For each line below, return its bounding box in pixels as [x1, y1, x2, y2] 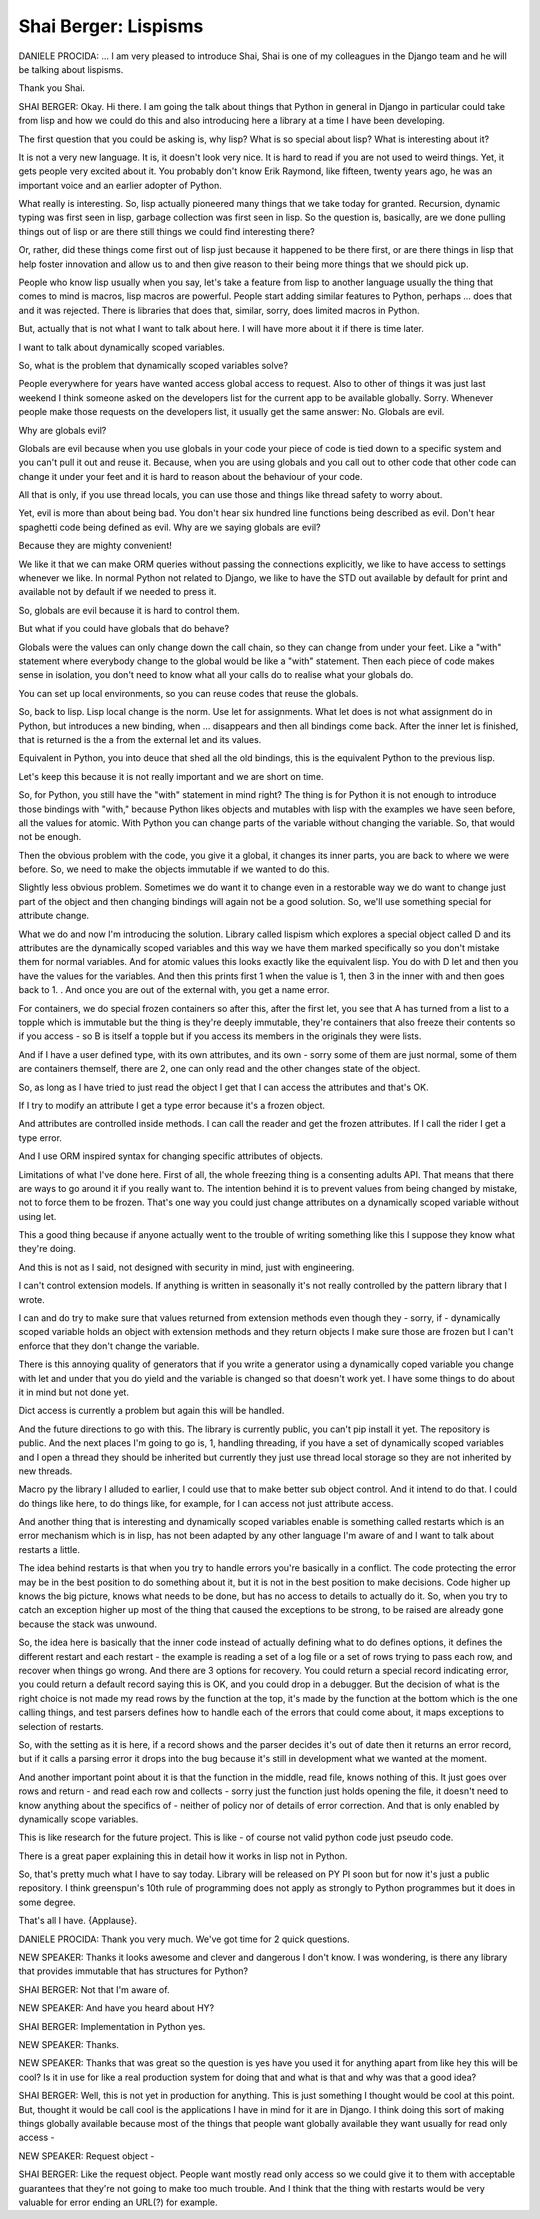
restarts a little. [18, 1543, 80, 1555]
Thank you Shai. [18, 82, 85, 94]
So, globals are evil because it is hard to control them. [18, 604, 240, 616]
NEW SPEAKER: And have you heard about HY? [18, 2002, 215, 2014]
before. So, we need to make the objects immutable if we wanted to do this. [18, 863, 330, 875]
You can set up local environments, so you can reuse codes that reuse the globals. [18, 687, 359, 699]
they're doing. [18, 1243, 77, 1255]
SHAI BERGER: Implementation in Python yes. [18, 2020, 206, 2032]
